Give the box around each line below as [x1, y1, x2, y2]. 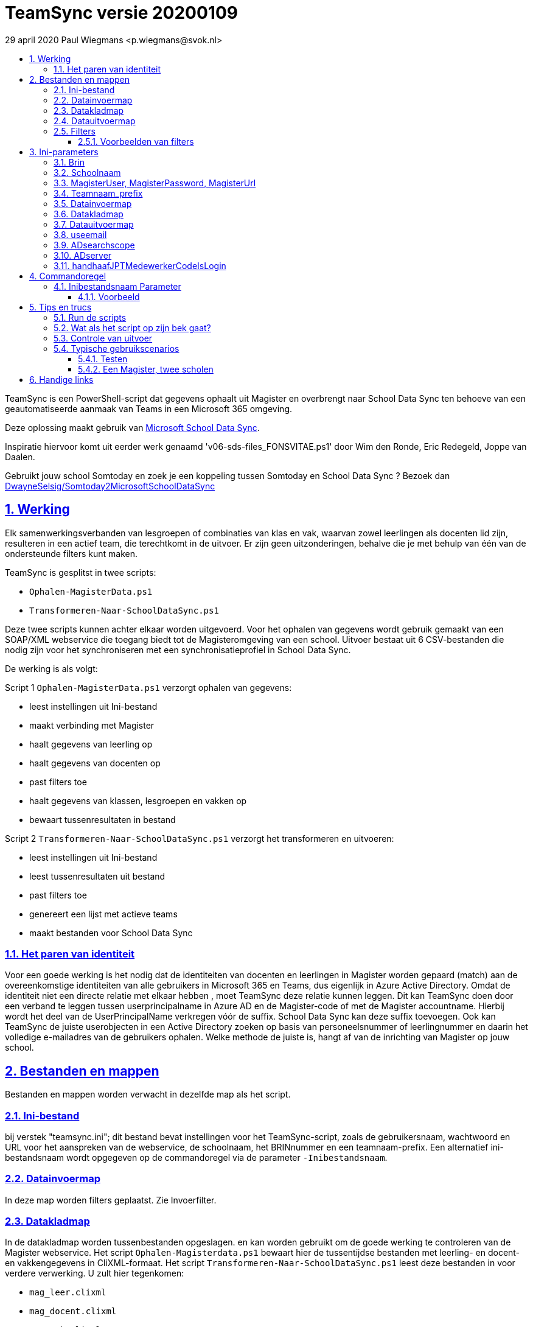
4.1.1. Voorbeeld [78, 291, 140, 302]
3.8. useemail [54, 229, 107, 240]
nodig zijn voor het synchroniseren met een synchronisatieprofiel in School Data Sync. [5, 644, 351, 655]
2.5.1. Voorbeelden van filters [78, 136, 194, 147]
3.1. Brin [54, 156, 85, 167]
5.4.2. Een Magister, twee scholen [78, 363, 214, 374]
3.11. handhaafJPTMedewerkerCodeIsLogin [54, 260, 226, 271]
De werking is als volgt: [5, 663, 98, 674]
